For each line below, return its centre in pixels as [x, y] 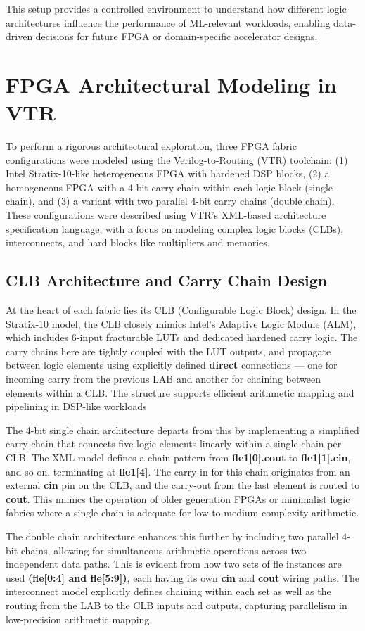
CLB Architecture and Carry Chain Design [167, 280]
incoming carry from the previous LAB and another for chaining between [163, 379]
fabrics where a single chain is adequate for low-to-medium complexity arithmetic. [182, 512]
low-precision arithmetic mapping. [79, 619]
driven [19, 36]
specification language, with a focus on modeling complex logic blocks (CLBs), [175, 228]
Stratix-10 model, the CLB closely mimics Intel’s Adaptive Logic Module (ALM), [181, 323]
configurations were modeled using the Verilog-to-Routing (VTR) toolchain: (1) [177, 159]
